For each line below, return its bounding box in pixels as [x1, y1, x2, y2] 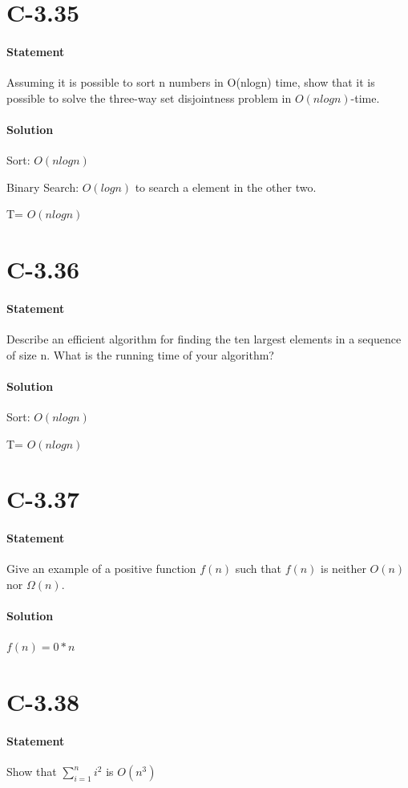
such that [235, 560, 281, 577]
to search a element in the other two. [135, 178, 317, 195]
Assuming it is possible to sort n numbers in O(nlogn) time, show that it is [6, 74, 375, 91]
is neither [321, 560, 366, 577]
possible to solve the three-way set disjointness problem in [6, 89, 292, 106]
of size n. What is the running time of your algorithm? [6, 346, 274, 363]
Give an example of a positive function [6, 560, 196, 577]
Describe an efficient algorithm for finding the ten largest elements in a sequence [6, 331, 402, 347]
